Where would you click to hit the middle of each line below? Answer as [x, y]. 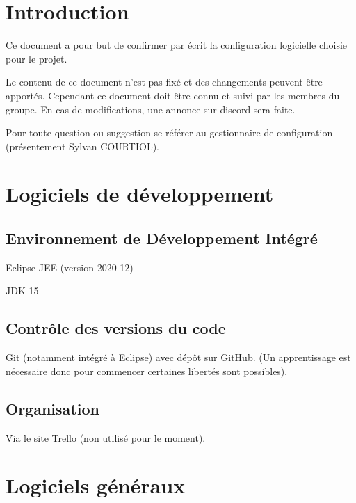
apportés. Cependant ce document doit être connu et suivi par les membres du [173, 95]
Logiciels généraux [96, 485]
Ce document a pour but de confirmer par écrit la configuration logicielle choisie [177, 45]
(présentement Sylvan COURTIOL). [83, 146]
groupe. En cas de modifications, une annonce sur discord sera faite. [151, 109]
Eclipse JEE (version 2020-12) [70, 267]
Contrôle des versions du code [116, 328]
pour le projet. [37, 58]
